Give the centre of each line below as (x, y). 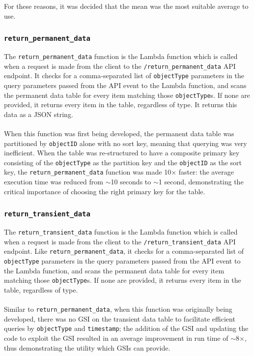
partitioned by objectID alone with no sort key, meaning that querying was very (126, 143)
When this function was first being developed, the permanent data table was (119, 133)
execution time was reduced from (54, 182)
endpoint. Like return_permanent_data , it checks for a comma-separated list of (124, 251)
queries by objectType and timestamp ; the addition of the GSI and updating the (126, 328)
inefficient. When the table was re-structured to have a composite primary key (122, 153)
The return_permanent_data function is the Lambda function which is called (121, 56)
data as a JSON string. (39, 114)
